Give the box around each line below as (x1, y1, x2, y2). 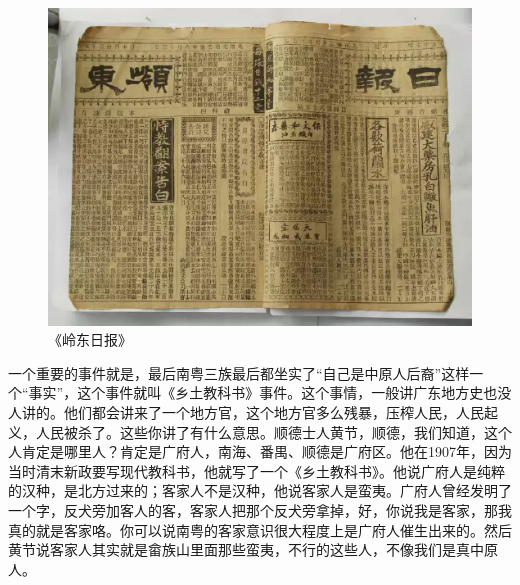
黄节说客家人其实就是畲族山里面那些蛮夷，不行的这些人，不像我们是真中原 (8, 539, 498, 560)
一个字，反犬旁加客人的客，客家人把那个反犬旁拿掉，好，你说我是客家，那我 (8, 499, 512, 520)
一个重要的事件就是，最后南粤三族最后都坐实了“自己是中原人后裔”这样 (8, 362, 470, 383)
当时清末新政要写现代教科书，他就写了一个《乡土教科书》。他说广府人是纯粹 (8, 460, 505, 481)
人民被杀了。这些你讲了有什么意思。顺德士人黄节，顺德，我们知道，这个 (35, 421, 512, 442)
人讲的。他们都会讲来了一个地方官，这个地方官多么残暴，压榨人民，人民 (8, 401, 484, 422)
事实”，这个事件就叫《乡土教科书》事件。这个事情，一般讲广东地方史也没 (28, 382, 512, 403)
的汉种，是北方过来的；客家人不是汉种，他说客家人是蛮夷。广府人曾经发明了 (8, 480, 512, 501)
